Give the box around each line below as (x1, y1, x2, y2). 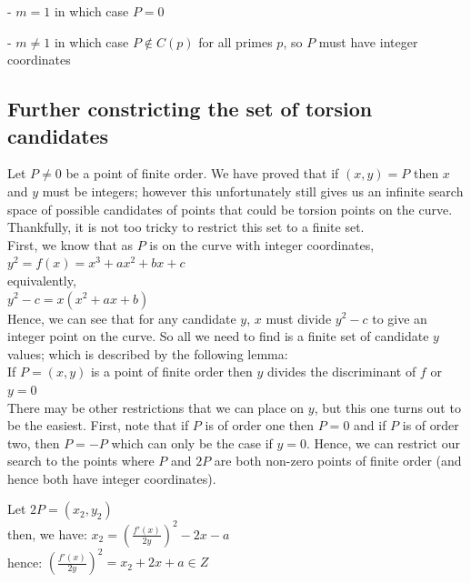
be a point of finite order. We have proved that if (65, 164, 339, 183)
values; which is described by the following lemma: (7, 344, 288, 363)
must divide (266, 308, 332, 327)
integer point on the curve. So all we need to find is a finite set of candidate (7, 327, 429, 346)
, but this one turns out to (314, 397, 461, 417)
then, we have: (7, 524, 87, 543)
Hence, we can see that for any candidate (7, 308, 236, 327)
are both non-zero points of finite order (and (214, 451, 462, 470)
